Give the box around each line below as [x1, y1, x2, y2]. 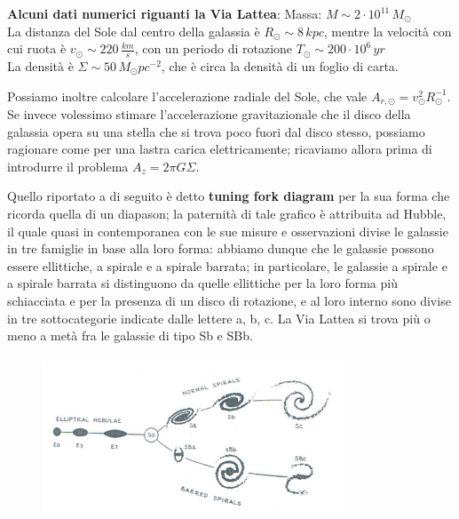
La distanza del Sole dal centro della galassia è [7, 21, 260, 40]
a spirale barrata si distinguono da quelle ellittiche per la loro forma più [7, 274, 398, 292]
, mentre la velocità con [323, 21, 452, 40]
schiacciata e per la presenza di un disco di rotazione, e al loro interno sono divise [7, 291, 451, 309]
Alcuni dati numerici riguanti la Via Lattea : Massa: [7, 4, 322, 22]
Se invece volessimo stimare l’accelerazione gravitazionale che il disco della [7, 105, 411, 124]
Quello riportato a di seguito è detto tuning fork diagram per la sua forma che [7, 187, 450, 205]
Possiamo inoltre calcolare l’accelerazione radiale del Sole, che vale [7, 86, 368, 105]
